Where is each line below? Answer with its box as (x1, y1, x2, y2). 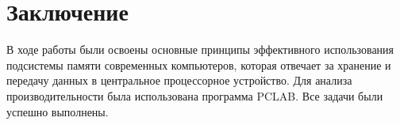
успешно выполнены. (6, 103, 109, 119)
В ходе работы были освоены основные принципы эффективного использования (6, 41, 394, 58)
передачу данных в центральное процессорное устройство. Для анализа (6, 72, 352, 89)
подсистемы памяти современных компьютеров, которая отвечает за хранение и (6, 56, 391, 73)
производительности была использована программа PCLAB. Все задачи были (6, 87, 383, 104)
